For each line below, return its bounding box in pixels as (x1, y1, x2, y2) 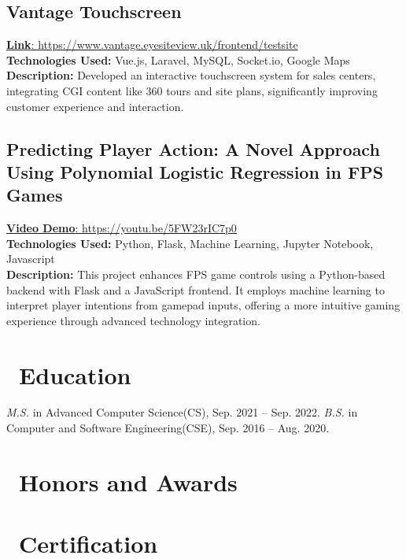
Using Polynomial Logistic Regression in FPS (6, 159, 384, 183)
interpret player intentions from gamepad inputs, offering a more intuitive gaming (6, 297, 400, 313)
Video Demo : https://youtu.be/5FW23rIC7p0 (6, 220, 237, 236)
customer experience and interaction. (6, 98, 184, 114)
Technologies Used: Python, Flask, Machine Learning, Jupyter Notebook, (6, 235, 374, 251)
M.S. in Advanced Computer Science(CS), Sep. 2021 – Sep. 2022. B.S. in (6, 404, 358, 420)
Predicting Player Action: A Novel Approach (6, 136, 380, 161)
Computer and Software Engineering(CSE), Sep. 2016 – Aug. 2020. (6, 420, 330, 436)
